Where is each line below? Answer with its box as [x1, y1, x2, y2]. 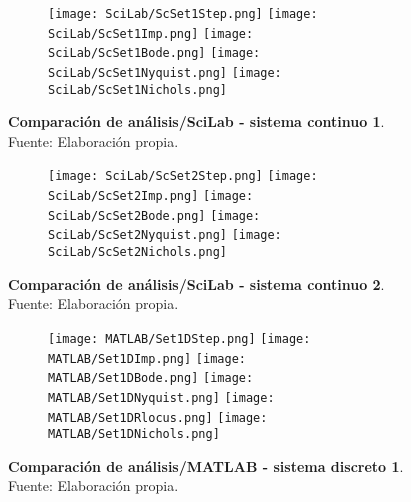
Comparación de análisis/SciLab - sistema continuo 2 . [8, 273, 385, 294]
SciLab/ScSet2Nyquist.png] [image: [48, 228, 282, 243]
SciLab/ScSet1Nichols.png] [48, 82, 227, 97]
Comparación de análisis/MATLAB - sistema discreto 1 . [8, 455, 404, 476]
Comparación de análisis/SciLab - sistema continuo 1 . [8, 111, 385, 132]
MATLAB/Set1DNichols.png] [48, 427, 220, 442]
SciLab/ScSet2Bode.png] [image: [48, 208, 261, 223]
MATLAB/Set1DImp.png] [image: [48, 351, 246, 366]
